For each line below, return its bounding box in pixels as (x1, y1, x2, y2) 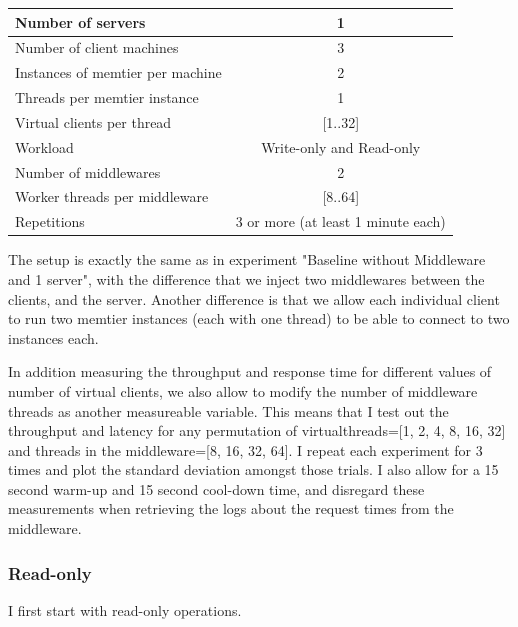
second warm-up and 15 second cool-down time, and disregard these (8, 478, 425, 499)
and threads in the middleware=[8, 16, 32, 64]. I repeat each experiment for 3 (8, 439, 483, 460)
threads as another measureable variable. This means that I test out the (8, 400, 449, 421)
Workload (15, 136, 74, 157)
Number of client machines (15, 37, 179, 58)
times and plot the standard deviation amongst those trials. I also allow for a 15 (8, 459, 499, 480)
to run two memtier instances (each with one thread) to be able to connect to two (8, 308, 510, 329)
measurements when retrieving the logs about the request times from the (8, 498, 454, 519)
